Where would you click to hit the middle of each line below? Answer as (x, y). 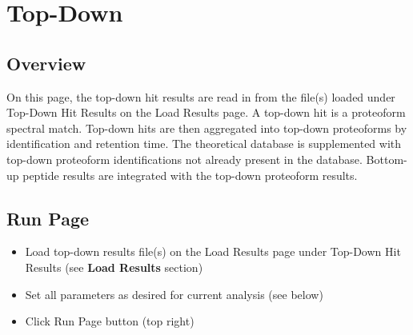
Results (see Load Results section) (114, 267)
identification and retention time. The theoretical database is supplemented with (204, 144)
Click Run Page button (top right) (110, 321)
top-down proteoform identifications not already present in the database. (184, 159)
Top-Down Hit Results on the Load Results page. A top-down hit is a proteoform (206, 112)
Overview (46, 63)
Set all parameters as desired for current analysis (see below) (174, 294)
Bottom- (387, 159)
